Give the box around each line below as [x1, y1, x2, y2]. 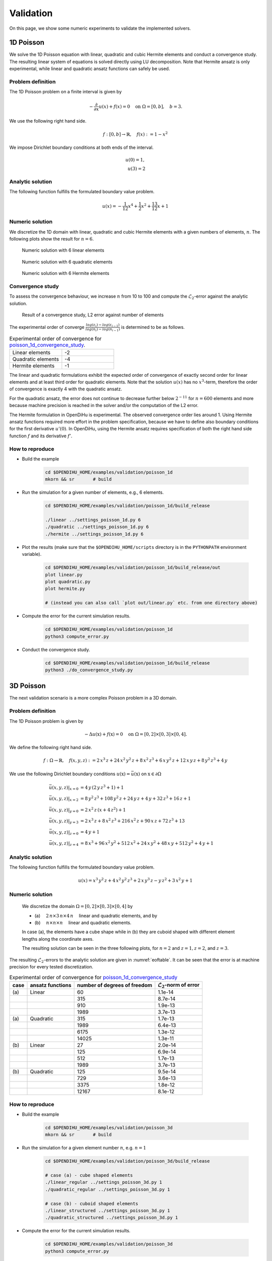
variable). [22, 551, 42, 557]
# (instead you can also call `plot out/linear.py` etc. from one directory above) [45, 600, 258, 606]
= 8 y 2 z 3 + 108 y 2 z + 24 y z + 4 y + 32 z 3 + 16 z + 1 [80, 795, 191, 801]
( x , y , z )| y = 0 [52, 807, 79, 814]
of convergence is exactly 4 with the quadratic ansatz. [9, 386, 122, 392]
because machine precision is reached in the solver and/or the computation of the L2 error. [9, 403, 199, 409]
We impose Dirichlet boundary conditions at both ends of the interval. [9, 144, 154, 150]
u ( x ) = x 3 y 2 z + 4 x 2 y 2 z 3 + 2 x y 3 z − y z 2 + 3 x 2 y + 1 [78, 877, 193, 883]
